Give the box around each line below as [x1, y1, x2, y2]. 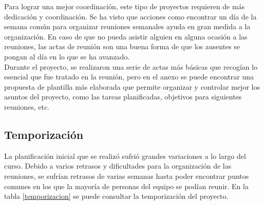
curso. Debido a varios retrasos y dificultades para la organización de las [4, 160, 232, 171]
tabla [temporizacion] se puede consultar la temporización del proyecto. [4, 191, 229, 201]
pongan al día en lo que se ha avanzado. [4, 51, 130, 61]
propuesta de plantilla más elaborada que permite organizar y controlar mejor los [4, 81, 260, 92]
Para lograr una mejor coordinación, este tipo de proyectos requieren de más [4, 1, 245, 11]
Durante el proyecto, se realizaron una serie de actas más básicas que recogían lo [4, 61, 258, 72]
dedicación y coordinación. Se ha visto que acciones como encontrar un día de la [4, 11, 257, 22]
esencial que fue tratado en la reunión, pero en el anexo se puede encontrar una [4, 71, 254, 82]
